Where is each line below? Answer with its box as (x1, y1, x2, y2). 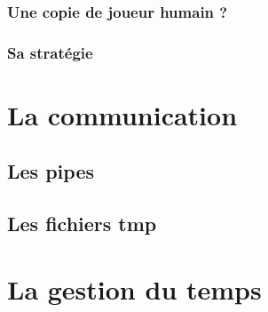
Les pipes (7, 157, 94, 185)
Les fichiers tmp (7, 210, 157, 237)
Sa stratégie (7, 41, 93, 63)
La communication (7, 96, 238, 132)
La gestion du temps (7, 270, 262, 307)
